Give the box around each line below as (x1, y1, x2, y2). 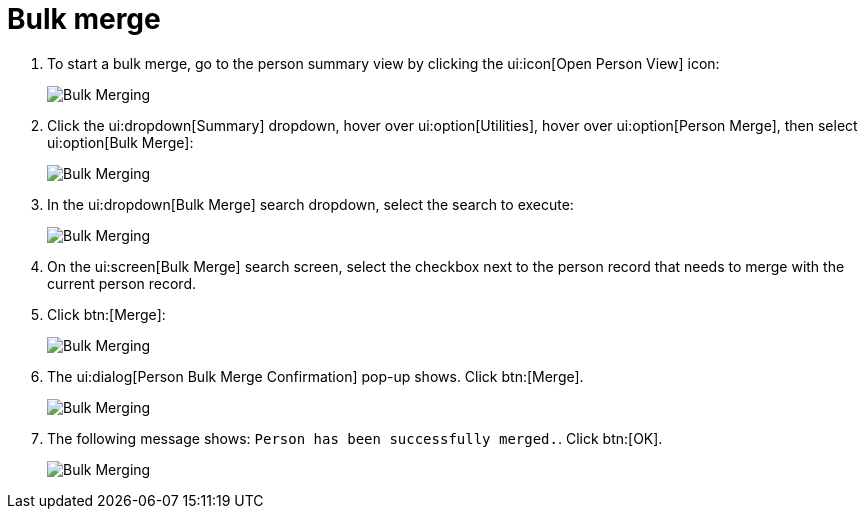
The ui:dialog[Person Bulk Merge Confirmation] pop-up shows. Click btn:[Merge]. (47, 367, 584, 385)
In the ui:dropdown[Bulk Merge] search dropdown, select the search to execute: (47, 195, 574, 213)
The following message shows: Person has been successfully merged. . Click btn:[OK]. (47, 429, 663, 447)
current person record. (47, 274, 196, 292)
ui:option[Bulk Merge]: (47, 133, 194, 151)
